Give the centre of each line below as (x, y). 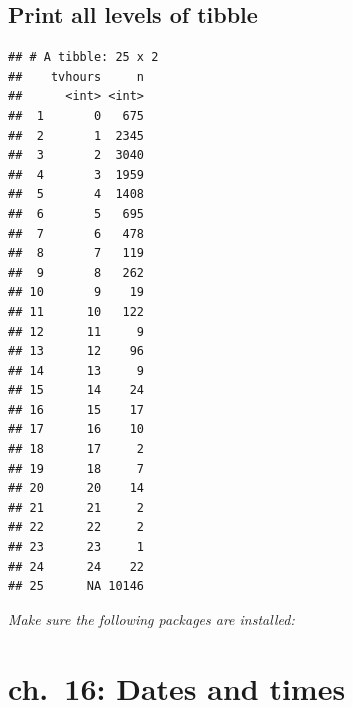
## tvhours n (76, 76)
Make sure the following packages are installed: (151, 618)
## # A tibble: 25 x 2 (83, 57)
